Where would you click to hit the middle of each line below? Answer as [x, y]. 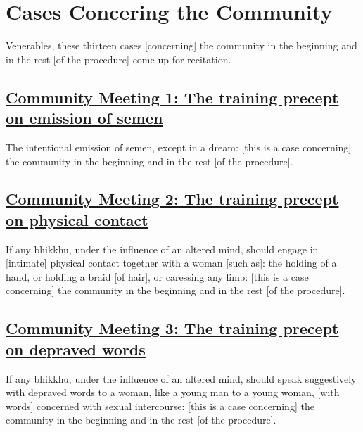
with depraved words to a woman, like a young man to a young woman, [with [173, 392]
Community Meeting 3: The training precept [172, 328]
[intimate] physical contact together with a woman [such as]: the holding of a [171, 263]
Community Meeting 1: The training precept [172, 97]
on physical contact [77, 219]
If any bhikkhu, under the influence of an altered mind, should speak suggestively [181, 378]
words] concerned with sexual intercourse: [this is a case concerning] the [160, 406]
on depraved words [76, 349]
